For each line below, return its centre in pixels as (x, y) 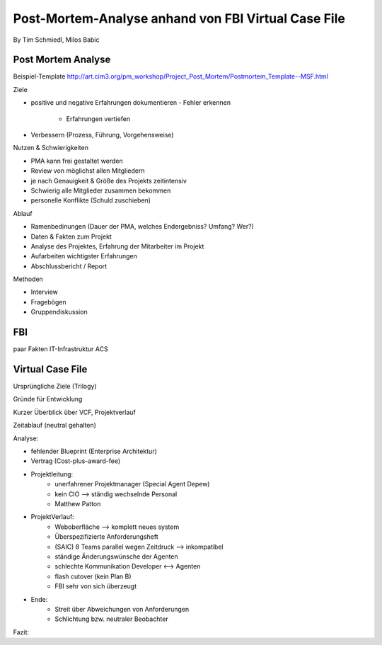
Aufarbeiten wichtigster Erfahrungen (84, 256)
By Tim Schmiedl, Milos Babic (56, 40)
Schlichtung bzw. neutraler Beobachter (112, 619)
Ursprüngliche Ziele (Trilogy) (55, 387)
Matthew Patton (78, 503)
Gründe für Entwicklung (48, 399)
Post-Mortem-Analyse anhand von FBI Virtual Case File (179, 18)
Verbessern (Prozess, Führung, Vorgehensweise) (102, 135)
